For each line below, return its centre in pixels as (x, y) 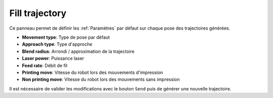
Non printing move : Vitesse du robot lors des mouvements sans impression (101, 79)
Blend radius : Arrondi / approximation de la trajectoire (78, 51)
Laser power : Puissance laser (53, 58)
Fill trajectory (38, 13)
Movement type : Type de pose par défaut (66, 37)
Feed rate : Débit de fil (45, 65)
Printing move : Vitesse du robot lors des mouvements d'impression (93, 72)
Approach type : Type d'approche (57, 44)
